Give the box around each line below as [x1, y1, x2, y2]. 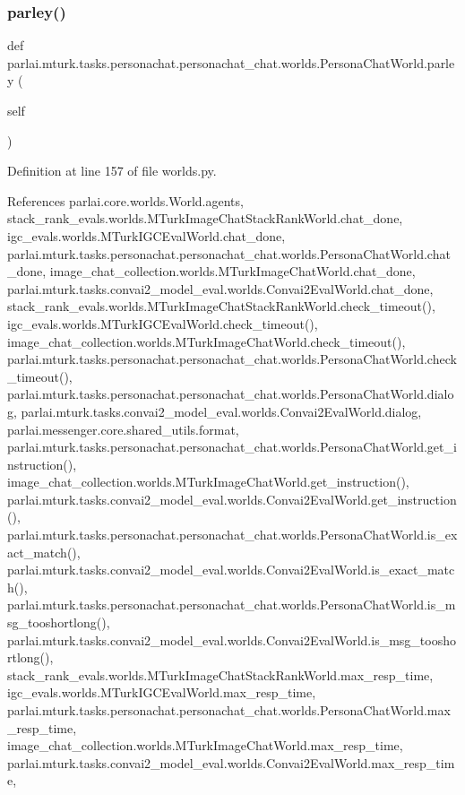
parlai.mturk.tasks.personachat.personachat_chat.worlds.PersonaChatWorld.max [7, 701, 451, 719]
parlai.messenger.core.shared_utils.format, [7, 419, 239, 438]
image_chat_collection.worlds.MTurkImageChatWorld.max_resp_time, [7, 736, 403, 755]
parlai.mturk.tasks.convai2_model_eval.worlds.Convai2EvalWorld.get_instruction [7, 489, 457, 508]
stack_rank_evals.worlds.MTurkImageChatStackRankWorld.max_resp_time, [7, 665, 434, 684]
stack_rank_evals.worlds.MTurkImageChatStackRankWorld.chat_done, [7, 209, 403, 228]
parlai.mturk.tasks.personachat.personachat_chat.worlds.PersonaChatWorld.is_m [7, 595, 456, 614]
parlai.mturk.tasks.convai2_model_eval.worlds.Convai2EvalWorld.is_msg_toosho [7, 630, 456, 649]
